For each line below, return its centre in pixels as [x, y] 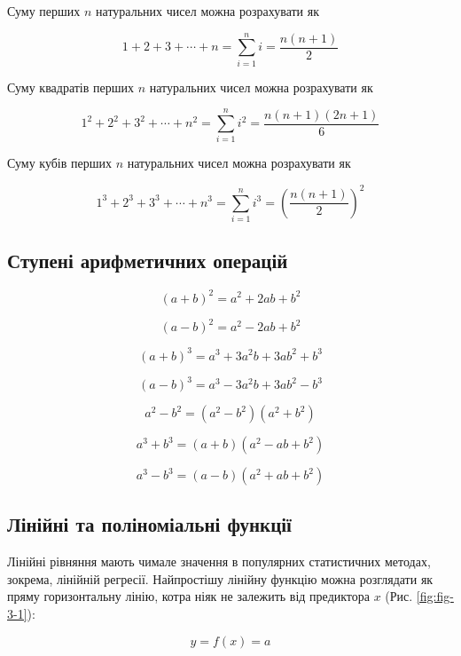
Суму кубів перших [60, 163]
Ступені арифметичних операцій [148, 261]
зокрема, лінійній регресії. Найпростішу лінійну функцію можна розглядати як [220, 578]
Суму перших [44, 11]
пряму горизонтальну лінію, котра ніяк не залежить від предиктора [189, 596]
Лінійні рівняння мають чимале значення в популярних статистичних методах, [219, 561]
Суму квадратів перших [71, 87]
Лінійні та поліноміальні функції [149, 524]
